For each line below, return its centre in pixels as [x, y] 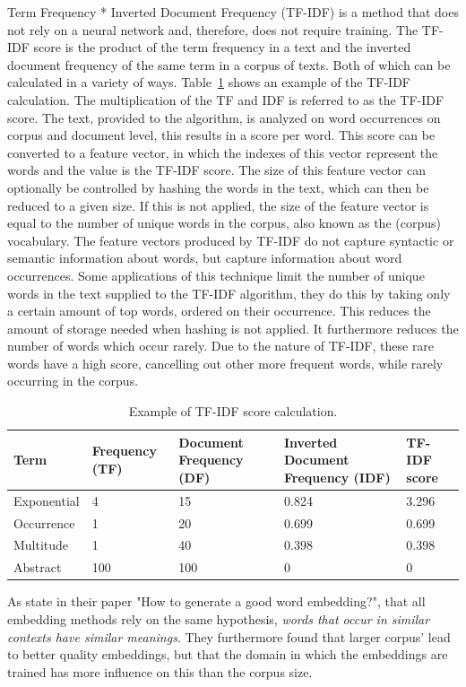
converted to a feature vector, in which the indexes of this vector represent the [223, 152]
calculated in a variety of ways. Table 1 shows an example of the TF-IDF [209, 82]
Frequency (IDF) [337, 477]
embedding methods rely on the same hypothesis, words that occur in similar [219, 618]
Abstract [38, 567]
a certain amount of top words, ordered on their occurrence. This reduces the [219, 311]
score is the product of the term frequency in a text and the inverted [222, 47]
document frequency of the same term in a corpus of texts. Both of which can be [229, 64]
